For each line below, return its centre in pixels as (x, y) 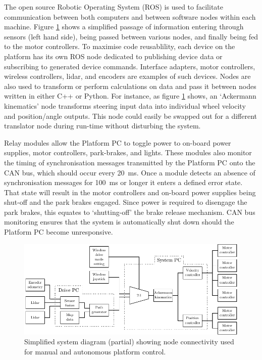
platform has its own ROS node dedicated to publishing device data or (113, 56)
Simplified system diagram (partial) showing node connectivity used (129, 342)
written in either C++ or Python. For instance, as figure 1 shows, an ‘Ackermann (130, 96)
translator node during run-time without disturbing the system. (102, 126)
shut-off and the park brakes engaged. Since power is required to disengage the (126, 202)
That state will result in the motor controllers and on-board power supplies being (130, 192)
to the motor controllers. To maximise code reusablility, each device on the (120, 46)
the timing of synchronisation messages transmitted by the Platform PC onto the (130, 162)
